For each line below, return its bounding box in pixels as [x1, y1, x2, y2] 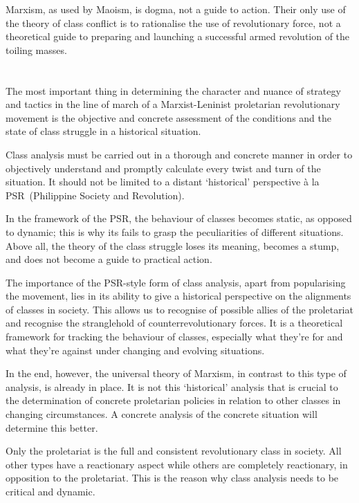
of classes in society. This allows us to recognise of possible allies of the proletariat [6, 302, 353, 316]
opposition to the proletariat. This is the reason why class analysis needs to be [6, 470, 339, 485]
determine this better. [6, 420, 98, 435]
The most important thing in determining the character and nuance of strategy [6, 83, 341, 98]
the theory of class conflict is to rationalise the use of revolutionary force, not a [6, 15, 341, 30]
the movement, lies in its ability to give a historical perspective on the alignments [6, 289, 351, 303]
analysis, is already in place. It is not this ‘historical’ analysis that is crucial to [6, 379, 338, 394]
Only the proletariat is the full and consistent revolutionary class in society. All [6, 443, 342, 458]
